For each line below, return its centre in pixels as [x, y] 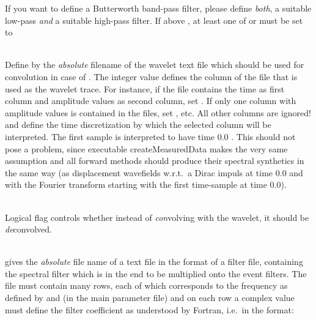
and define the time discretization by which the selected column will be [138, 125]
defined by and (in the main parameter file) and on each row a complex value [150, 298]
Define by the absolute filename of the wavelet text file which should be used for [155, 65]
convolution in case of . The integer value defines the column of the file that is [151, 76]
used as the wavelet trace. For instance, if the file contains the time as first [145, 88]
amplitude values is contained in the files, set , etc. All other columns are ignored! [158, 112]
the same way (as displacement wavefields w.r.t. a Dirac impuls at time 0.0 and [154, 172]
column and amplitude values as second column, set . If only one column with [151, 101]
